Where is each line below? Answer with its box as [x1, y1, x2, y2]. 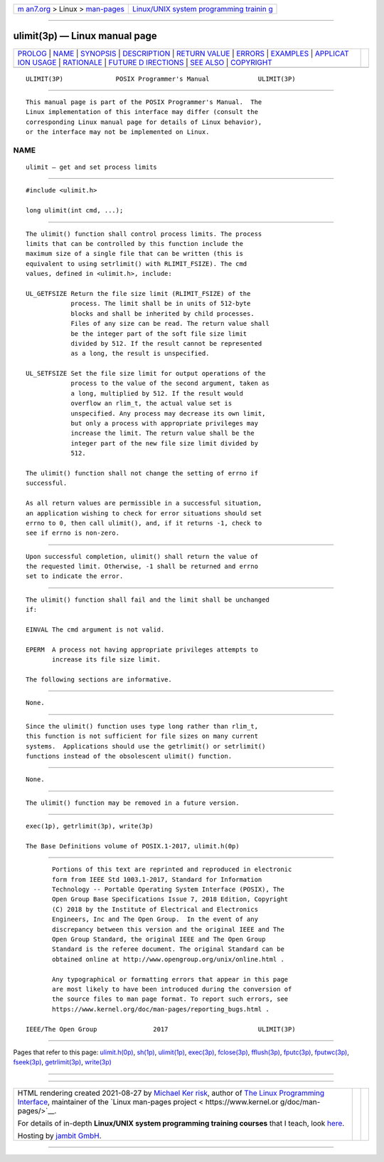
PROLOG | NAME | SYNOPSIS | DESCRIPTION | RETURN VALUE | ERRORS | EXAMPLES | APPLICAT [17, 48, 349, 58]
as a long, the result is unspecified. [70, 349, 210, 358]
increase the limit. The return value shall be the [70, 429, 255, 438]
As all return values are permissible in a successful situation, [26, 499, 262, 508]
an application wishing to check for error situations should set [26, 509, 262, 517]
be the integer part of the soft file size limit [70, 329, 247, 338]
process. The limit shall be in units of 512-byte [70, 299, 251, 308]
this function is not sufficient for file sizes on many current [26, 732, 259, 741]
